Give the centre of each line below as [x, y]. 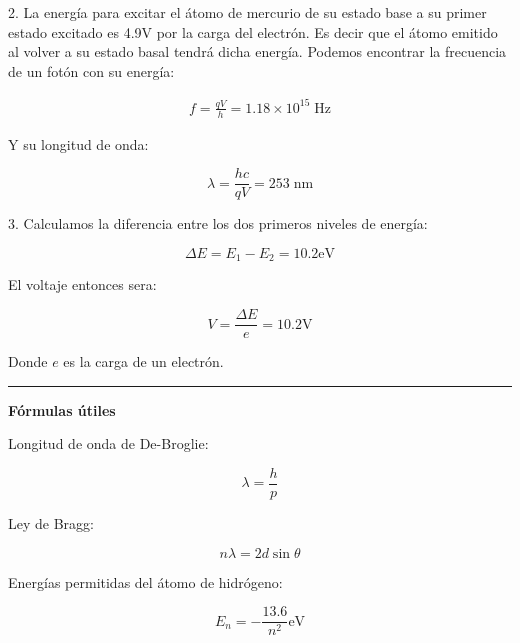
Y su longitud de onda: [78, 143]
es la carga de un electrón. [143, 361]
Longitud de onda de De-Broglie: [108, 443]
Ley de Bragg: [51, 522]
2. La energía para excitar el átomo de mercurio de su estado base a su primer [247, 12]
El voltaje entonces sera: [82, 284]
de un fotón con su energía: [91, 70]
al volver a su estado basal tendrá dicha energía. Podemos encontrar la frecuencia [257, 51]
